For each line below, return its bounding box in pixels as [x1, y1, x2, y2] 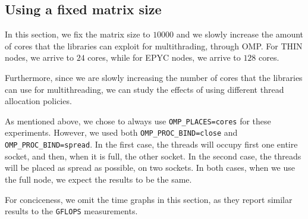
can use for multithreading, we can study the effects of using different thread [5, 83, 284, 95]
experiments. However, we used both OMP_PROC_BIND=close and [5, 126, 238, 139]
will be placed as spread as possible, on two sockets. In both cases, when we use [5, 161, 295, 174]
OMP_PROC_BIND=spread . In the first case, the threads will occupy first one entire [5, 138, 298, 151]
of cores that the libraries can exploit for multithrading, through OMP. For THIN [5, 39, 303, 52]
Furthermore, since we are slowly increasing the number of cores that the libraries [5, 71, 303, 83]
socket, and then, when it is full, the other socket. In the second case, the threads [5, 149, 301, 162]
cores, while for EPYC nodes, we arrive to [87, 51, 241, 64]
